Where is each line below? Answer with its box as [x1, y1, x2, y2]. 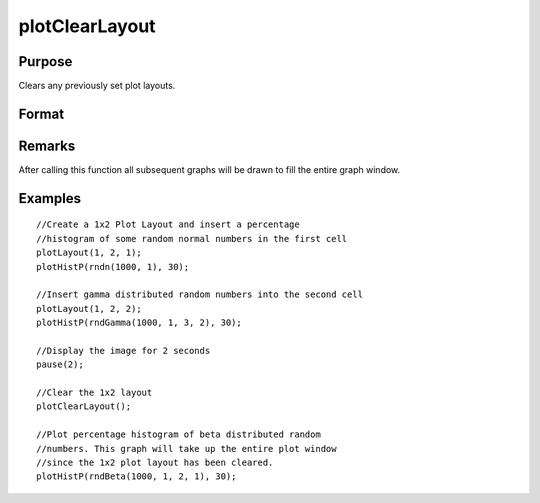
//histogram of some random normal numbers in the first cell [36, 233, 348, 244]
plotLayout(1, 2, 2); [36, 303, 142, 314]
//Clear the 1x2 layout [36, 387, 153, 399]
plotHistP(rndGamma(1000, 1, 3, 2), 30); [36, 317, 242, 329]
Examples [18, 190, 82, 207]
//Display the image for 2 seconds [36, 345, 211, 356]
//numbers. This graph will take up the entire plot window [36, 443, 337, 454]
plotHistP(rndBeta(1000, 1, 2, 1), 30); [36, 471, 237, 482]
